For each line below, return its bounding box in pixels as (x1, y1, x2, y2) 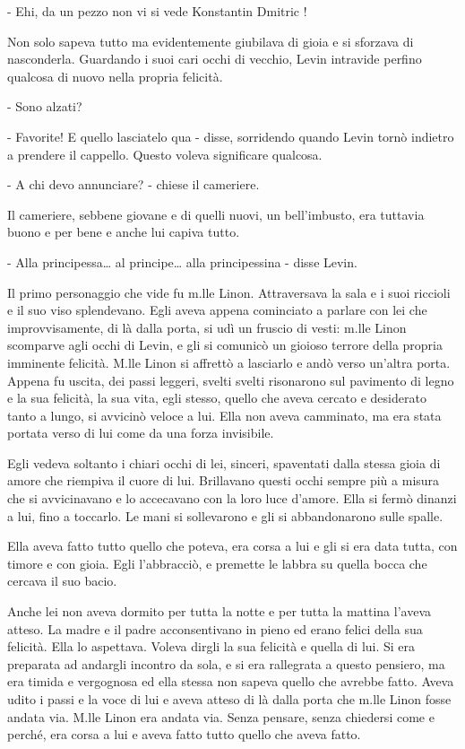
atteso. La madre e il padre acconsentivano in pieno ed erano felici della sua (7, 619, 423, 638)
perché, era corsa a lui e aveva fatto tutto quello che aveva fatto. (7, 725, 361, 744)
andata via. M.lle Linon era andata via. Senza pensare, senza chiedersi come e (7, 707, 435, 726)
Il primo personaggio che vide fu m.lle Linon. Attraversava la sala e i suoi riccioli (7, 283, 451, 301)
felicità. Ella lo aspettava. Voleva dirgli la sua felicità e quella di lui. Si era (7, 637, 416, 656)
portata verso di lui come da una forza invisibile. (7, 423, 274, 442)
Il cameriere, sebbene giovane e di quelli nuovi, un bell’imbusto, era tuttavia (7, 205, 425, 223)
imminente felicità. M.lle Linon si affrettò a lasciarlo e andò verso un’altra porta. (7, 353, 451, 371)
